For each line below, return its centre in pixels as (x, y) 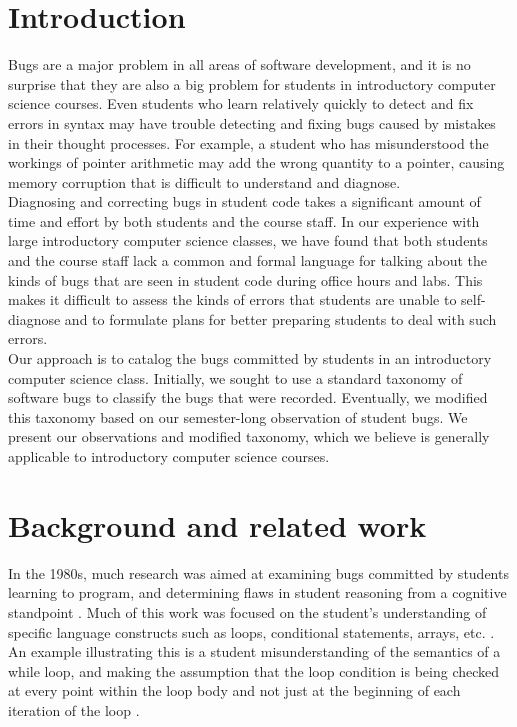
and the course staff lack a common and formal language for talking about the (247, 260)
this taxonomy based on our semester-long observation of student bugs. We (238, 416)
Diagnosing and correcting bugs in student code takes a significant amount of (244, 201)
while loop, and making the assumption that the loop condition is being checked (254, 670)
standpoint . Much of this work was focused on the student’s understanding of (247, 611)
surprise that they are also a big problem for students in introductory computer (252, 83)
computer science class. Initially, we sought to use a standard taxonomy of (235, 377)
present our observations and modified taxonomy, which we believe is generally (249, 436)
